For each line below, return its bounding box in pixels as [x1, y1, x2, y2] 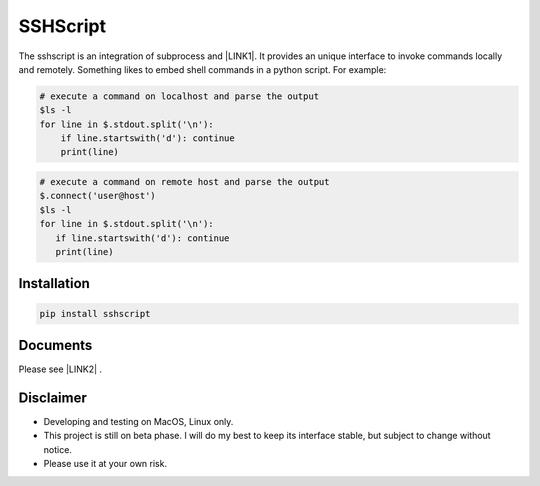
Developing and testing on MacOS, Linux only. [43, 416, 234, 428]
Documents [18, 337, 93, 354]
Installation [18, 275, 90, 292]
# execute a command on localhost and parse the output [39, 90, 320, 102]
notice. [43, 443, 72, 455]
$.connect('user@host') [39, 190, 157, 202]
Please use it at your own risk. [43, 458, 168, 470]
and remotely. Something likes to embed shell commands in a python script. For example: [18, 63, 387, 75]
